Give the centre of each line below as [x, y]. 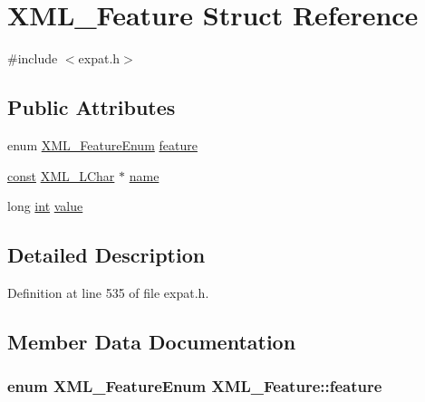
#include [33, 58]
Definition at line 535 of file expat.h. [108, 292]
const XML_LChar [61, 175]
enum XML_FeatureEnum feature [102, 144]
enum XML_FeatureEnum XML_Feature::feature [195, 386]
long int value [45, 206]
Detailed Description [106, 255]
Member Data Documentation [152, 341]
